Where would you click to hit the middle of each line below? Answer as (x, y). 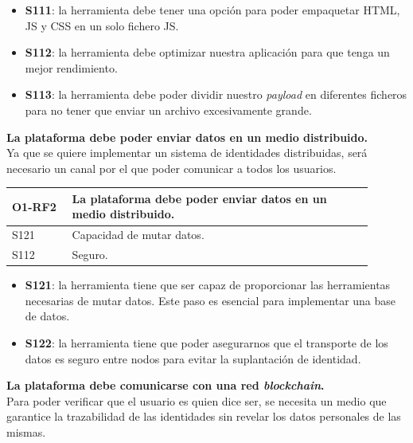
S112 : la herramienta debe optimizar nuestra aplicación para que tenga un (207, 52)
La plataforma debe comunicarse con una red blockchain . (166, 385)
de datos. (47, 316)
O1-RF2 (34, 206)
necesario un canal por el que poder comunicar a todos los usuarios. (171, 168)
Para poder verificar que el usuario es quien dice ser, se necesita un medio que (197, 400)
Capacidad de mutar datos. (138, 235)
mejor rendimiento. (71, 67)
